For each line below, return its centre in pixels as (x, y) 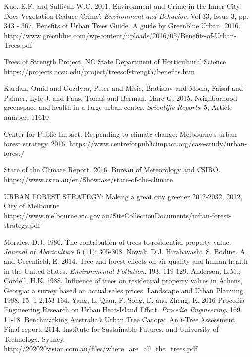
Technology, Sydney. (35, 338)
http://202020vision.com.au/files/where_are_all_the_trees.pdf (101, 348)
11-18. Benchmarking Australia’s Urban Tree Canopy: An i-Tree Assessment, (121, 319)
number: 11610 (26, 117)
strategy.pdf (22, 225)
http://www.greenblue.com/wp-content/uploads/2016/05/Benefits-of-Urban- (120, 35)
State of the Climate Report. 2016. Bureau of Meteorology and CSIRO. (112, 170)
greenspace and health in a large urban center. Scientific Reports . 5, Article (118, 107)
